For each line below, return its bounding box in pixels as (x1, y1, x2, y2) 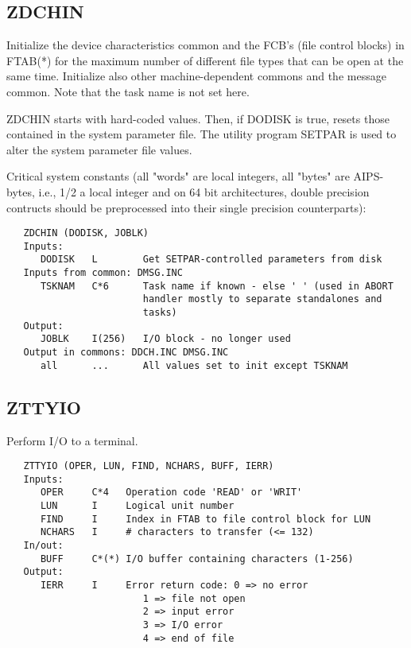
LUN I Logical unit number (40, 500, 235, 512)
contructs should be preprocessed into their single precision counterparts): (6, 199, 366, 215)
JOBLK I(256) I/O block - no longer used (40, 333, 291, 345)
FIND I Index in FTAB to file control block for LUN (40, 513, 371, 525)
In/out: (23, 540, 64, 552)
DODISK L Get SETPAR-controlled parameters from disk (40, 254, 382, 266)
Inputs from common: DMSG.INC (23, 267, 183, 279)
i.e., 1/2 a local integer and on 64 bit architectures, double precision (38, 183, 370, 200)
